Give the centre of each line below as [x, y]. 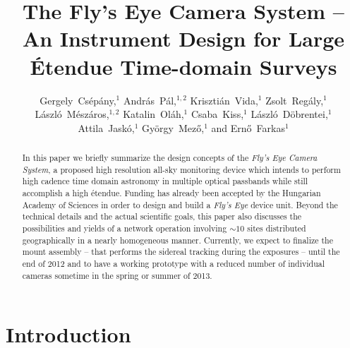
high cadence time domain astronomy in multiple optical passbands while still [165, 181]
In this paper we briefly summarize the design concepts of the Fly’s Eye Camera [170, 158]
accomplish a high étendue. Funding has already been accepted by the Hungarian [171, 193]
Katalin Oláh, [153, 114]
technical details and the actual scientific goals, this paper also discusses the [162, 216]
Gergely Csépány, [78, 100]
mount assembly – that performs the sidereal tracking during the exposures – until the [181, 252]
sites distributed [277, 228]
